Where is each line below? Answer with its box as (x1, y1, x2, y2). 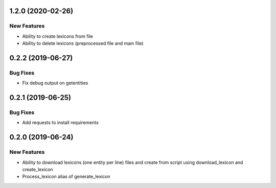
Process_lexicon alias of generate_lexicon (22, 174, 111, 180)
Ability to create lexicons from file (22, 33, 93, 39)
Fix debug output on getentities (22, 80, 88, 86)
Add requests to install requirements (22, 120, 99, 126)
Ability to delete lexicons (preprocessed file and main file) (22, 40, 144, 46)
